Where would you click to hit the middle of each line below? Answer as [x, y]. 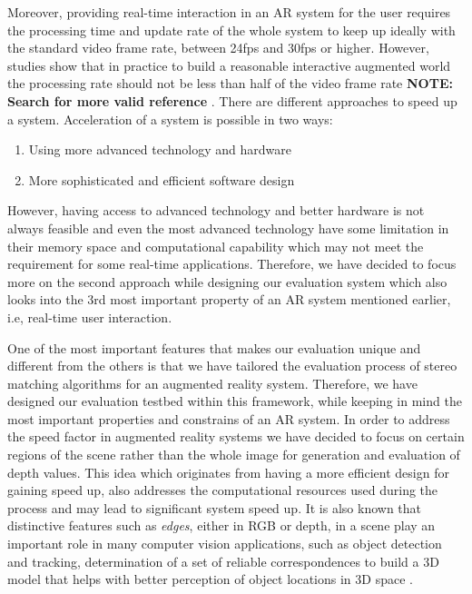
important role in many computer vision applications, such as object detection [225, 544]
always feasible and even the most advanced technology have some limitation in [228, 228]
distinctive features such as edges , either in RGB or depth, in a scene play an [221, 525]
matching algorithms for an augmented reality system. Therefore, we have [212, 383]
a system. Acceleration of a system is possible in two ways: [170, 119]
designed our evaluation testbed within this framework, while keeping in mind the [235, 401]
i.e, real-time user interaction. [90, 317]
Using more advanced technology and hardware [160, 149]
